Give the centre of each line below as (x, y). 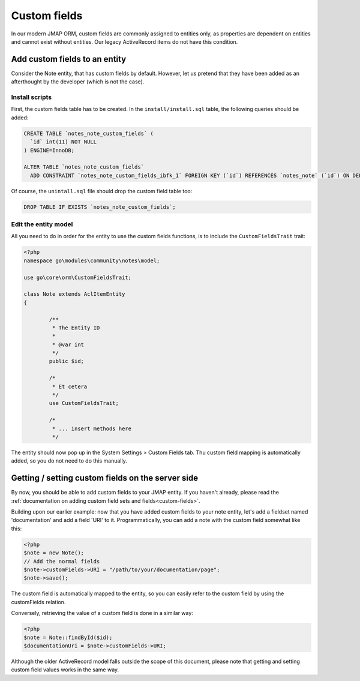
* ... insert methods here (92, 428)
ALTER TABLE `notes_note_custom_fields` (84, 167)
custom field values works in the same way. (65, 670)
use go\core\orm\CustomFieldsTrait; (78, 277)
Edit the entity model (42, 224)
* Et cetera (70, 386)
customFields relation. (38, 602)
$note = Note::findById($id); (68, 637)
